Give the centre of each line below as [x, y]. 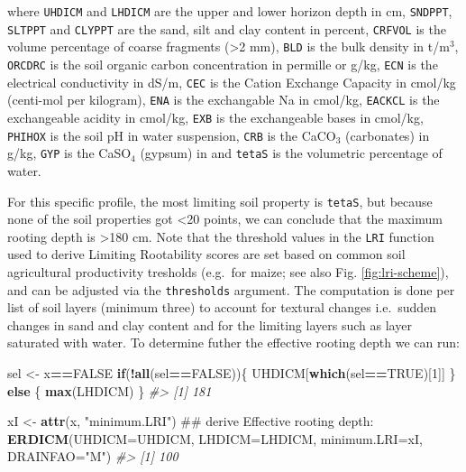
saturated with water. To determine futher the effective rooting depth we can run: [233, 342]
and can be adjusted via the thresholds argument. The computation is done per [231, 289]
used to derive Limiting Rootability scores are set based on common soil [206, 254]
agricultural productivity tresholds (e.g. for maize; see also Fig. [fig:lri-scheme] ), [228, 272]
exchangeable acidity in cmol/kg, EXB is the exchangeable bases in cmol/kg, [215, 117]
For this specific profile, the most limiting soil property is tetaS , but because [220, 201]
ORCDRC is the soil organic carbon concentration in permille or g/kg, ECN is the [223, 64]
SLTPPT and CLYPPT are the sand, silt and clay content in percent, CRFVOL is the [227, 28]
